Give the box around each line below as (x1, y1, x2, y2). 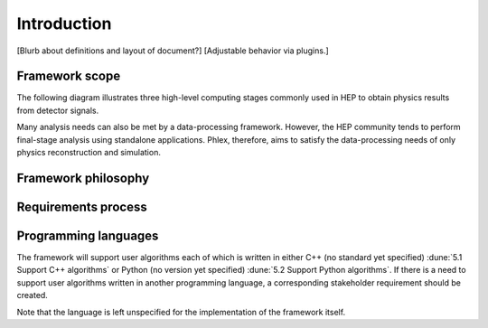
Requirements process (16, 199, 148, 214)
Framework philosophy (16, 170, 150, 185)
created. (16, 290, 49, 301)
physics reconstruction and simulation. (16, 147, 162, 158)
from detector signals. (16, 105, 99, 116)
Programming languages (16, 228, 159, 243)
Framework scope (16, 69, 121, 84)
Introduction (16, 14, 112, 33)
